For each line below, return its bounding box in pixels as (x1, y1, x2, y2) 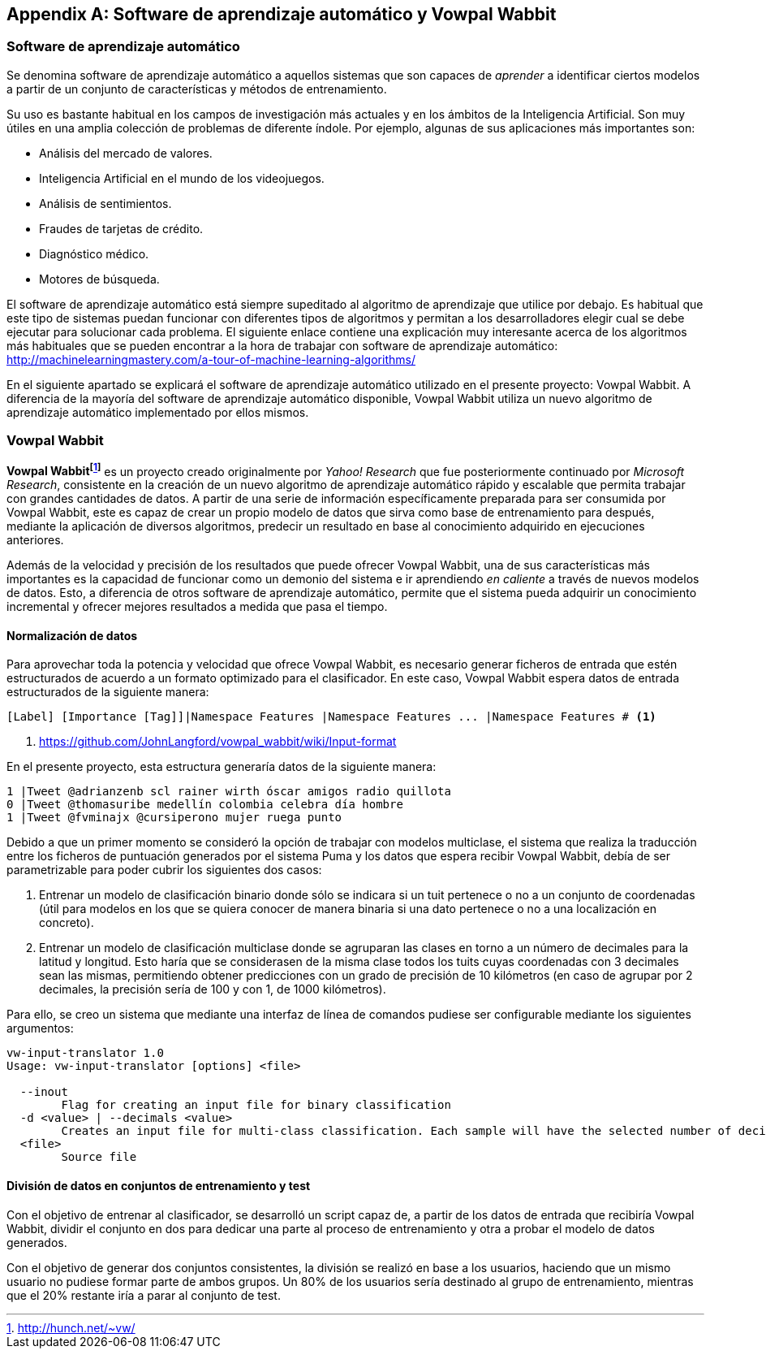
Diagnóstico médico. (39, 246, 149, 261)
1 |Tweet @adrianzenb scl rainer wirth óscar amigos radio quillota (6, 785, 451, 799)
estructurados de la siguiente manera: (6, 685, 209, 699)
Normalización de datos (6, 628, 138, 643)
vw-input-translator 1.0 (6, 1046, 164, 1060)
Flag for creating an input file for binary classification (61, 1098, 451, 1112)
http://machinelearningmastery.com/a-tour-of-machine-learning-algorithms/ (6, 352, 415, 366)
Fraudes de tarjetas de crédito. (39, 221, 204, 236)
